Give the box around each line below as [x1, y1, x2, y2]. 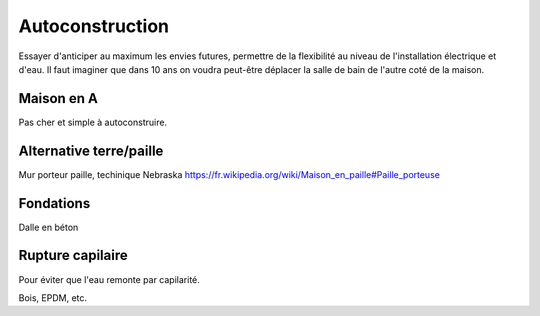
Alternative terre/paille [18, 142, 164, 159]
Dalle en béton [18, 221, 79, 233]
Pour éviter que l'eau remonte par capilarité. [18, 273, 200, 285]
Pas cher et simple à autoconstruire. [18, 116, 168, 128]
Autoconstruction [18, 15, 170, 37]
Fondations [18, 195, 91, 212]
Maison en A [18, 90, 99, 107]
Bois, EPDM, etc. [18, 291, 88, 304]
